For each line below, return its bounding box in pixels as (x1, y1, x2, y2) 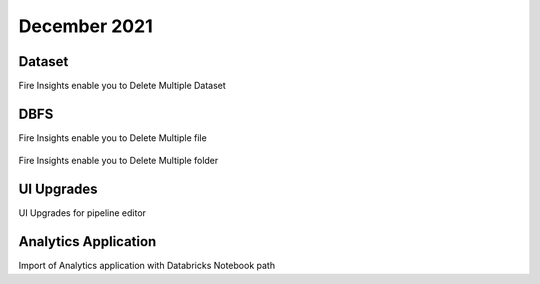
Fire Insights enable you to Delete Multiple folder (18, 155, 219, 167)
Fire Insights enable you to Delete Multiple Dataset (18, 80, 227, 92)
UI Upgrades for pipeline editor (18, 207, 147, 219)
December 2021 (18, 15, 154, 37)
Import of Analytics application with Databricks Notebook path (18, 260, 275, 272)
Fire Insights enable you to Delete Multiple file (18, 131, 207, 144)
